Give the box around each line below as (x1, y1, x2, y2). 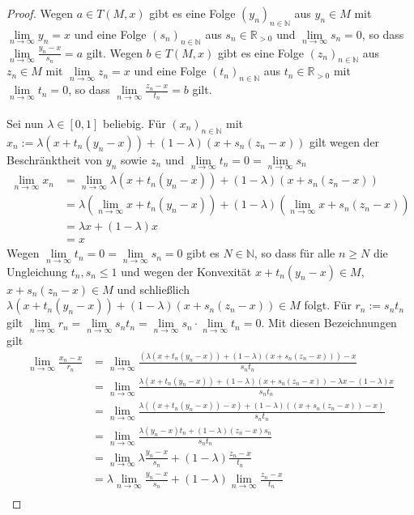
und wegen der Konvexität (121, 262, 252, 279)
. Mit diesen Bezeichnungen (261, 314, 397, 331)
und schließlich (117, 280, 190, 297)
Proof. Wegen (6, 5, 73, 21)
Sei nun (6, 115, 44, 132)
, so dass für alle (254, 245, 335, 262)
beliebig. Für (103, 115, 166, 132)
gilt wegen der (309, 133, 380, 150)
